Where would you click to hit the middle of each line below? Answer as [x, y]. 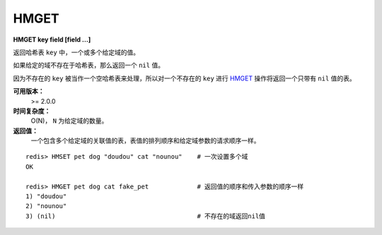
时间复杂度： [32, 111]
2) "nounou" [46, 206]
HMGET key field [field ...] [52, 40]
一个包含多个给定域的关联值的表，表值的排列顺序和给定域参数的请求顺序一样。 [145, 140]
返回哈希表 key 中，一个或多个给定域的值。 [76, 52]
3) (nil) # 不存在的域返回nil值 [145, 216]
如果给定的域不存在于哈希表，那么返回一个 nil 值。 [89, 65]
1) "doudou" [46, 197]
